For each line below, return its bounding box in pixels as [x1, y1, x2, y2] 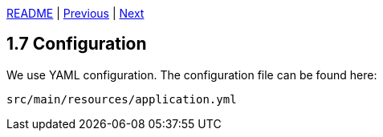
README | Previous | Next [6, 6, 145, 20]
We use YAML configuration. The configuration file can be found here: [6, 67, 377, 82]
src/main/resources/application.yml [6, 92, 237, 106]
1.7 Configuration [6, 34, 147, 54]
